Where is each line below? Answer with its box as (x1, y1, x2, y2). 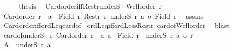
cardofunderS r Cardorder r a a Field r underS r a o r (3, 29, 193, 40)
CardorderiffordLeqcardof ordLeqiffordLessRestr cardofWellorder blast (3, 20, 230, 30)
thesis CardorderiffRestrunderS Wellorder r (19, 1, 162, 11)
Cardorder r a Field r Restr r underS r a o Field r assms (3, 10, 204, 21)
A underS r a (3, 39, 51, 50)
